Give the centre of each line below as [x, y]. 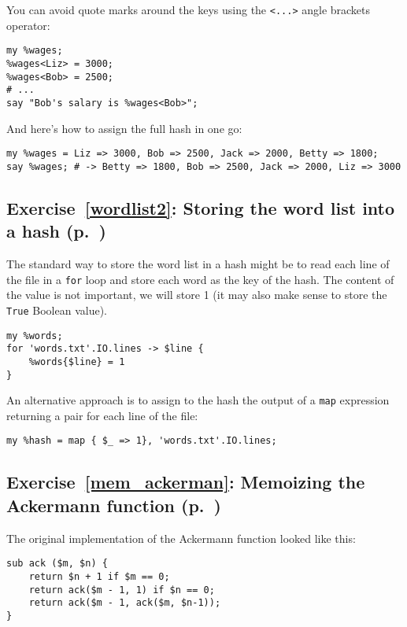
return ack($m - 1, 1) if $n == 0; [122, 590]
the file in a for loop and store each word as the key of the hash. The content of [200, 279]
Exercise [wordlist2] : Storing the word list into [201, 207]
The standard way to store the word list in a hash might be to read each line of [198, 264]
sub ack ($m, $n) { [57, 564]
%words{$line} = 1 [77, 361]
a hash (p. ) [56, 231]
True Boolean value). [57, 310]
